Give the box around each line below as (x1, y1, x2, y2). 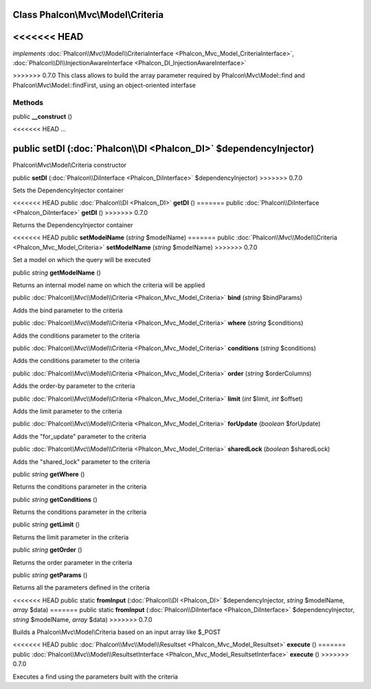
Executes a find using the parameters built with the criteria (12, 673, 179, 681)
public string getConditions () (12, 495, 98, 504)
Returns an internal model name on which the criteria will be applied (12, 281, 205, 290)
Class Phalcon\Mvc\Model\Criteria (12, 9, 164, 21)
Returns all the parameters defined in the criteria (12, 583, 150, 592)
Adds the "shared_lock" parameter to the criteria (12, 457, 150, 466)
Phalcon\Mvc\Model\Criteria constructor (12, 161, 127, 170)
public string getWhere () (12, 470, 85, 478)
